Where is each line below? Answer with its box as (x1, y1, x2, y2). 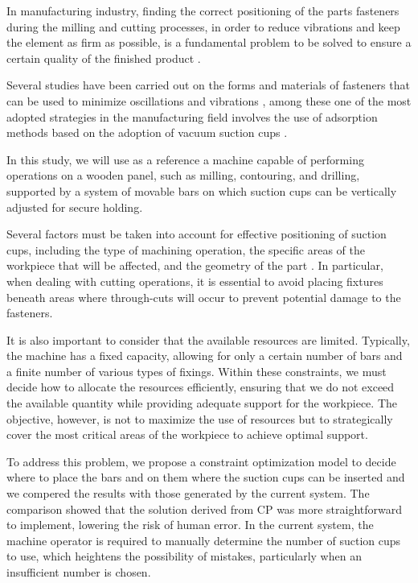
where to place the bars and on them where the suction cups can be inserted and (6, 469, 405, 486)
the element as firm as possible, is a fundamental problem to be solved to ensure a (6, 34, 412, 51)
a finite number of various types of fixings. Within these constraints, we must (6, 362, 387, 379)
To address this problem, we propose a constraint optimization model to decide (6, 453, 396, 469)
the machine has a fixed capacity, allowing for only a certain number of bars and (6, 347, 403, 364)
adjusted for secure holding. (6, 198, 143, 215)
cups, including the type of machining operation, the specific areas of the (6, 241, 365, 258)
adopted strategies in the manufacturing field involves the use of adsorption (6, 108, 378, 125)
